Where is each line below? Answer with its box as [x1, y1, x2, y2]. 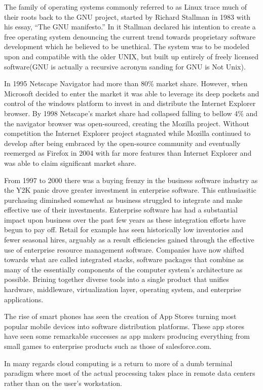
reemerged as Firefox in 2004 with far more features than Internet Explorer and [4, 148, 252, 158]
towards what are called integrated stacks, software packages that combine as [4, 254, 244, 265]
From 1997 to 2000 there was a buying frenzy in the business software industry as [4, 174, 258, 185]
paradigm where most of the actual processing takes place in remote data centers [4, 368, 255, 378]
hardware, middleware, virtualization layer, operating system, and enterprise [4, 284, 241, 295]
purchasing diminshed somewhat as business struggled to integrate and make [4, 194, 243, 205]
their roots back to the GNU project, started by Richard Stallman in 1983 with [4, 11, 250, 22]
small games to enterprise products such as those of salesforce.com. [4, 341, 212, 351]
